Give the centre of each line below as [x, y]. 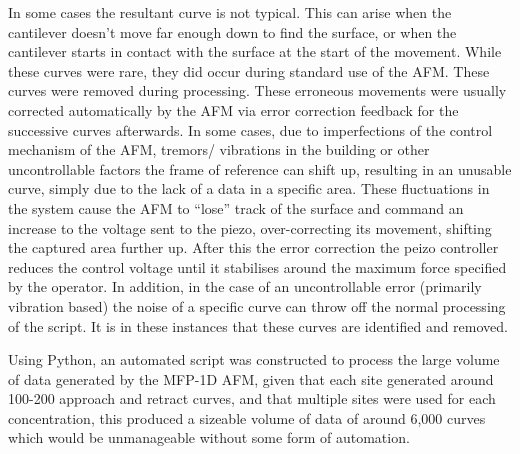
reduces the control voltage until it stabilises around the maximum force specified [257, 266]
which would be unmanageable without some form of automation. [209, 437]
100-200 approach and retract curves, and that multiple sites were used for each [252, 398]
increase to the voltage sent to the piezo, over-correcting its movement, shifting [250, 227]
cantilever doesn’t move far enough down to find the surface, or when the [232, 31]
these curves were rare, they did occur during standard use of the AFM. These [249, 70]
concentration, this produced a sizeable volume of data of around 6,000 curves [247, 417]
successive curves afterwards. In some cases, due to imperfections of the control [250, 129]
